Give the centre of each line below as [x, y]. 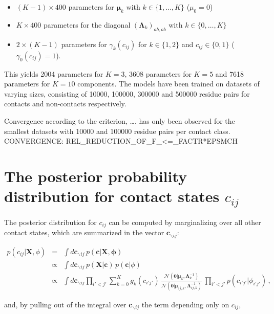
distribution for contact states [112, 196]
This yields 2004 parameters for [54, 73]
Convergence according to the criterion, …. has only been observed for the [120, 120]
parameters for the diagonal [87, 24]
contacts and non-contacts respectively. [65, 104]
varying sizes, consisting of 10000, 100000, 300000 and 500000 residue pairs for [127, 93]
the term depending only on [185, 304]
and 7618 [230, 73]
